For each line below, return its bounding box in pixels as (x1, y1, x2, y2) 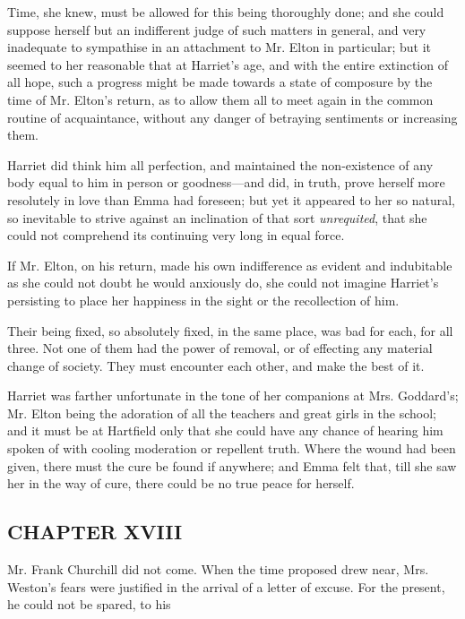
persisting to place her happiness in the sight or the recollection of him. (7, 290, 400, 309)
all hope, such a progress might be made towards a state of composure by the (7, 73, 433, 91)
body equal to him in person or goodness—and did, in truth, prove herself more (7, 173, 445, 192)
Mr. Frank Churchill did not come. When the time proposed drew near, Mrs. (7, 560, 429, 579)
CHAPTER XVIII (7, 518, 183, 546)
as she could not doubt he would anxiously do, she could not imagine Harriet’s (7, 273, 439, 292)
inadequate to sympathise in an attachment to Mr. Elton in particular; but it (7, 38, 432, 56)
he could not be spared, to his (7, 595, 171, 614)
